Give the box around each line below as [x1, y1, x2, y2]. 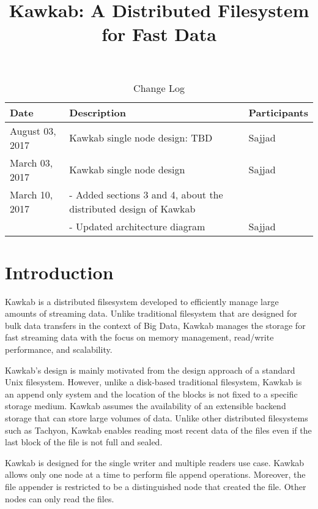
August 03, [10, 123, 56, 138]
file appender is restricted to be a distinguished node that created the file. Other [5, 480, 306, 492]
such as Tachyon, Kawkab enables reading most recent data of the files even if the [5, 423, 312, 436]
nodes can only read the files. [5, 492, 114, 505]
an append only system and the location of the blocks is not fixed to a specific [5, 387, 298, 400]
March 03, [10, 155, 53, 170]
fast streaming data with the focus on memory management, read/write [5, 331, 274, 344]
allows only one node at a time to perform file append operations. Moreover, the [5, 468, 306, 481]
